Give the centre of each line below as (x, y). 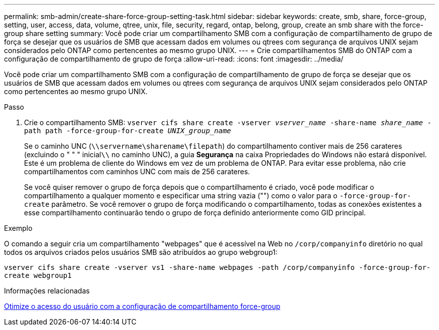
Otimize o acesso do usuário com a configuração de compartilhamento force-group (142, 306)
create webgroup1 (38, 275)
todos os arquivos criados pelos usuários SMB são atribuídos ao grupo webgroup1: (141, 252)
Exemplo (18, 228)
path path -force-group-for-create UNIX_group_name (128, 131)
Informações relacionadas (47, 291)
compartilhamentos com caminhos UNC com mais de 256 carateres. (137, 172)
